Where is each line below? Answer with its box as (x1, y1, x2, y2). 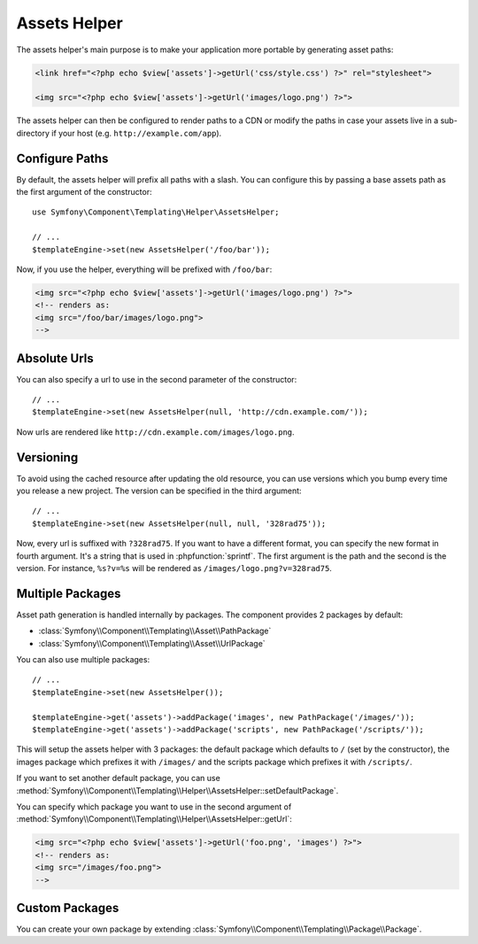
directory (16, 128, 50, 138)
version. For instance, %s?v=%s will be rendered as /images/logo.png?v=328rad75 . (16, 563, 332, 574)
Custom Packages (16, 900, 119, 916)
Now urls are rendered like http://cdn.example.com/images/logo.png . (16, 426, 296, 437)
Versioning (16, 450, 79, 465)
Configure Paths (16, 151, 109, 166)
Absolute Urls (16, 351, 94, 366)
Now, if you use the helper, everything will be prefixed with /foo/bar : (16, 264, 273, 275)
